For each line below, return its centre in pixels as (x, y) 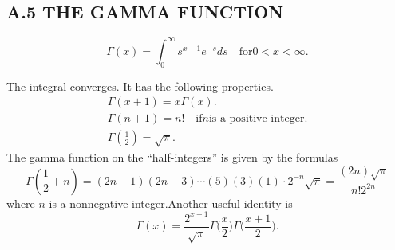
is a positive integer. (258, 119)
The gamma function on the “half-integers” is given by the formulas (172, 156)
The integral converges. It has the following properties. (140, 86)
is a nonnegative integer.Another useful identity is (171, 203)
